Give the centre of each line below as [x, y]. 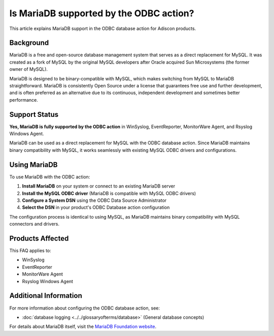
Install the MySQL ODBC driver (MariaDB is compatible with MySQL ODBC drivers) [109, 193]
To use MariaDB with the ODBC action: [50, 177]
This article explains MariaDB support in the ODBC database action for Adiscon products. [103, 28]
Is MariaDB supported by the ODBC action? [102, 13]
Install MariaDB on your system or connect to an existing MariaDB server [98, 186]
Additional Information [46, 296]
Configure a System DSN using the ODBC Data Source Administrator [94, 200]
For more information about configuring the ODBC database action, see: [84, 308]
